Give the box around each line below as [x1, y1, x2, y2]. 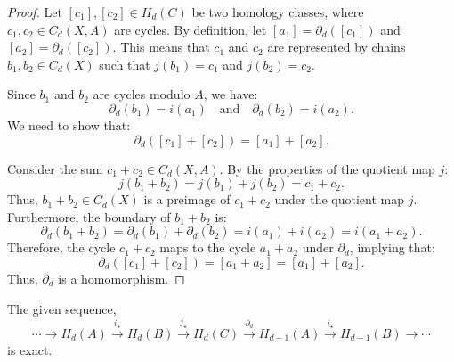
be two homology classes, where [191, 3, 364, 21]
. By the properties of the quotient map [219, 159, 435, 177]
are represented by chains [267, 37, 406, 56]
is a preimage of [143, 190, 231, 209]
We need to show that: [7, 115, 131, 134]
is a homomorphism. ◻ [58, 268, 185, 287]
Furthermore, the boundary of [7, 207, 171, 226]
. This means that [112, 37, 210, 56]
